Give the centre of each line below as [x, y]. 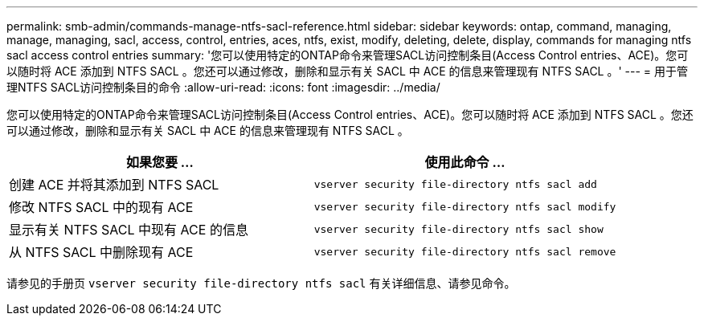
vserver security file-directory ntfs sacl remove [465, 251]
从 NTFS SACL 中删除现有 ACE [101, 252]
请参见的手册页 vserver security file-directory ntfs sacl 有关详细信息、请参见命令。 [261, 283]
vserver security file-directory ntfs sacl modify [465, 206]
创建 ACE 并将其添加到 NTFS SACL [114, 185]
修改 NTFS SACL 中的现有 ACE [101, 207]
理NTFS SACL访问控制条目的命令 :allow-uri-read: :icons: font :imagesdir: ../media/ [223, 87]
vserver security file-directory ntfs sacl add [455, 184]
